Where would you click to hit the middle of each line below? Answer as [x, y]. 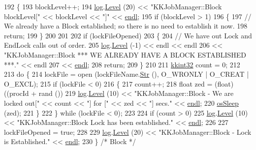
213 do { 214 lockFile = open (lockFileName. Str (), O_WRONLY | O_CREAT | [127, 74]
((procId [16, 93]
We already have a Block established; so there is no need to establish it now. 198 [126, 26]
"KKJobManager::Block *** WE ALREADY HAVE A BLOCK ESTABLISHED [125, 54]
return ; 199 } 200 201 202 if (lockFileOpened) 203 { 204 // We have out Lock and [128, 35]
